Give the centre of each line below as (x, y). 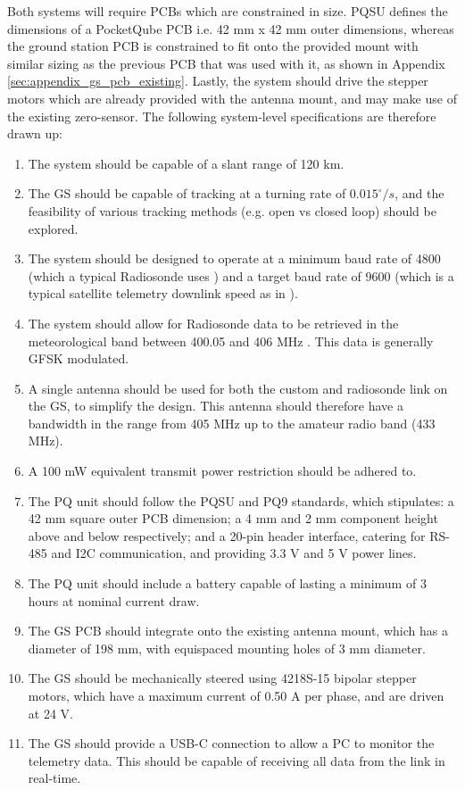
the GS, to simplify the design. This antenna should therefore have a (216, 406)
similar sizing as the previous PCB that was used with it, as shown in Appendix (226, 63)
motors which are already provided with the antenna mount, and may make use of (232, 98)
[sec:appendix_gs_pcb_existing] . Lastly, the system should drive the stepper (218, 81)
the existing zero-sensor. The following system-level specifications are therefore (222, 116)
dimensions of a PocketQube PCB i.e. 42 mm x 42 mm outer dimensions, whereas (231, 28)
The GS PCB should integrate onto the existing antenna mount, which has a (238, 631)
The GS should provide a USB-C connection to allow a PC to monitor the (231, 743)
